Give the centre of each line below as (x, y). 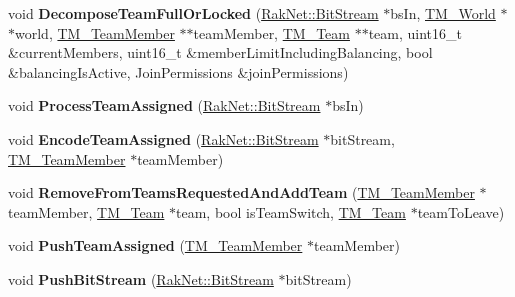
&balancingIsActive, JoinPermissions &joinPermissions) (178, 71)
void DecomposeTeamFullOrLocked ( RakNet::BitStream (193, 13)
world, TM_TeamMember (95, 32)
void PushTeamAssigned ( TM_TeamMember (155, 245)
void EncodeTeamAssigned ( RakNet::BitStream (163, 138)
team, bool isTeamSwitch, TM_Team (291, 211)
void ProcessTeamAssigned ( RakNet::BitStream (164, 105)
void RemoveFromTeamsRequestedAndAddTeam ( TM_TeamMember (241, 192)
